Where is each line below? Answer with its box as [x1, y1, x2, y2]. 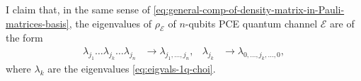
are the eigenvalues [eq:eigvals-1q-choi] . [47, 61, 216, 75]
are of [330, 15, 355, 30]
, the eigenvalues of [69, 15, 152, 30]
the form [6, 30, 43, 45]
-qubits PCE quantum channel [185, 15, 318, 30]
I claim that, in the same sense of [6, 2, 150, 16]
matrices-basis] [6, 15, 69, 30]
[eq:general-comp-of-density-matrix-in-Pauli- [153, 2, 345, 16]
